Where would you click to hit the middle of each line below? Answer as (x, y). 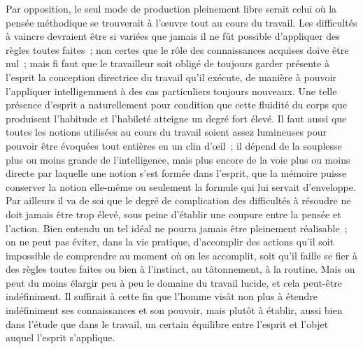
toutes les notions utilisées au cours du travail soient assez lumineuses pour (166, 132)
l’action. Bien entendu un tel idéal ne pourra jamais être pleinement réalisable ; (177, 228)
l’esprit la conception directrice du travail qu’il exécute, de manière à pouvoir (171, 77)
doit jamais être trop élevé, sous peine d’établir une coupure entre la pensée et (173, 214)
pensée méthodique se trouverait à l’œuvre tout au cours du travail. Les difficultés (181, 22)
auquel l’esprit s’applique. (60, 337)
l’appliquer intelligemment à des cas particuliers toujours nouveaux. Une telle (171, 91)
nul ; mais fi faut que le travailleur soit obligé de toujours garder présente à (168, 63)
